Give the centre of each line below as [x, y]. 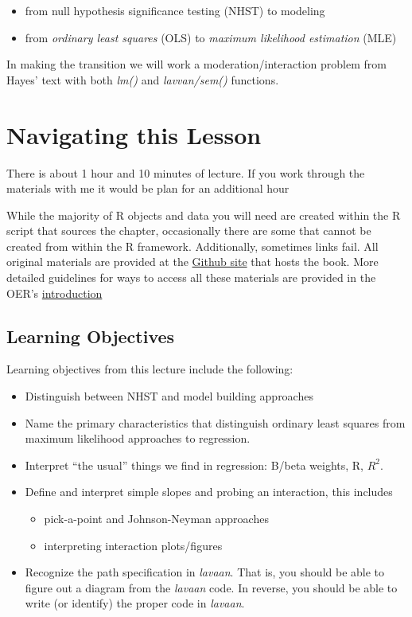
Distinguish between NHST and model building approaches [169, 396]
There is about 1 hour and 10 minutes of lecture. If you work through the [186, 172]
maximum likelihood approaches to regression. [138, 438]
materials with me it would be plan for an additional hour [148, 188]
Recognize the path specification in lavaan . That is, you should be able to [205, 572]
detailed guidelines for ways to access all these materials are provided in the [191, 277]
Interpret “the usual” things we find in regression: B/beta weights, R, [194, 465]
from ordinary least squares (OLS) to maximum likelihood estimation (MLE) [211, 37]
